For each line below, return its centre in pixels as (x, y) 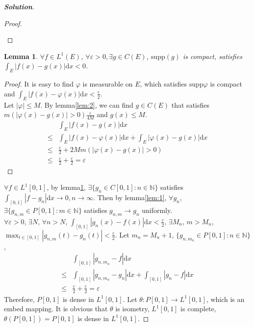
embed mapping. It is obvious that (56, 309)
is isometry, (132, 309)
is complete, (198, 309)
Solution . (19, 6)
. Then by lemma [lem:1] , (130, 197)
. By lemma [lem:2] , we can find (87, 104)
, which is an (225, 299)
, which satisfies (164, 84)
